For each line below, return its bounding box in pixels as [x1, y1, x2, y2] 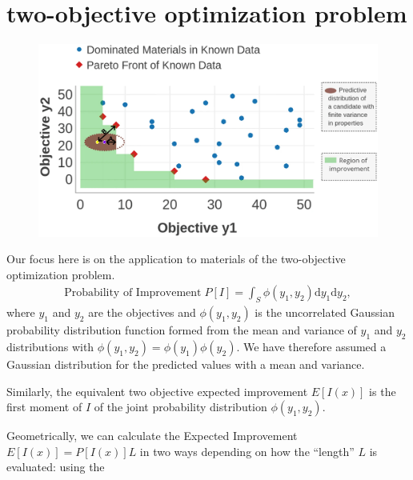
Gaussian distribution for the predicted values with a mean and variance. [6, 356, 365, 373]
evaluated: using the [6, 458, 105, 475]
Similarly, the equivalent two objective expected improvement [6, 382, 308, 399]
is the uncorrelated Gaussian [255, 304, 395, 321]
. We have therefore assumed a [236, 338, 387, 355]
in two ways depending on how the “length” [139, 442, 355, 459]
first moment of [6, 398, 82, 415]
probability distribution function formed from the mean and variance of [6, 322, 357, 338]
